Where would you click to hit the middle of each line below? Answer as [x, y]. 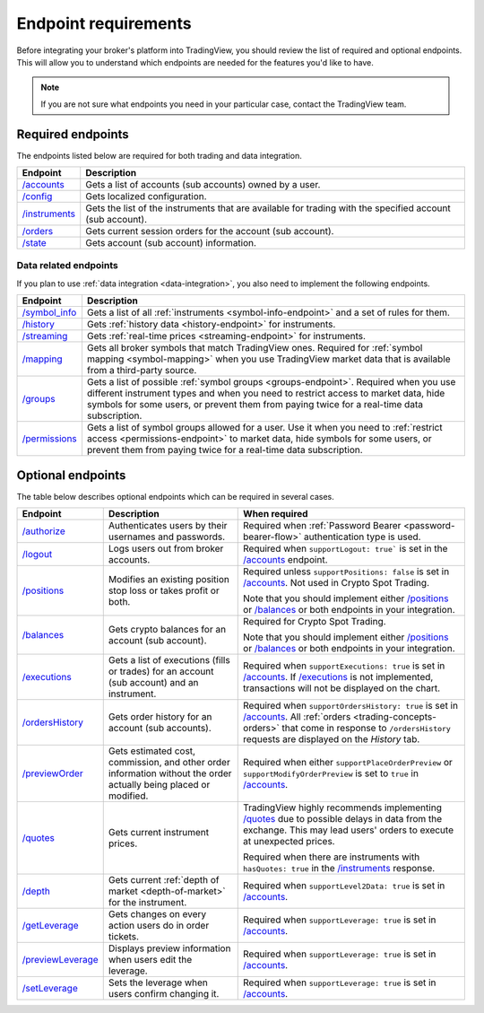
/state [34, 243]
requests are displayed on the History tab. [332, 739]
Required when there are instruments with [332, 857]
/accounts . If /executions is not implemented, [338, 677]
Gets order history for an [160, 717]
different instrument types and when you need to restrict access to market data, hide [266, 393]
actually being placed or [159, 785]
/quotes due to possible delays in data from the [343, 819]
